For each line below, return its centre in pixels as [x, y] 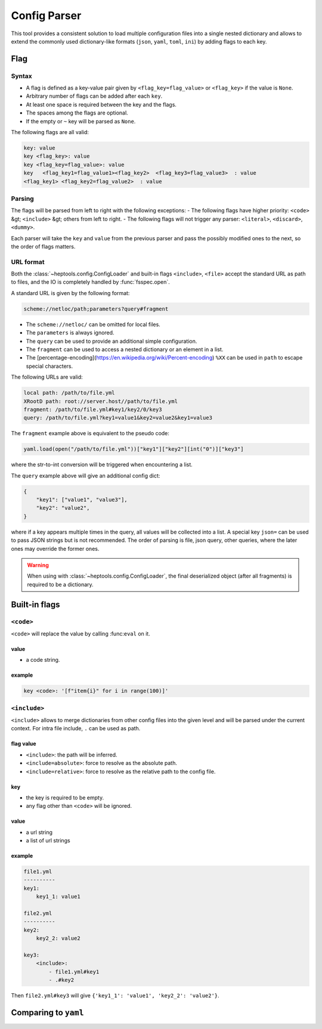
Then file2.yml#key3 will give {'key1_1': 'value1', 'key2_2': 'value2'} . [115, 996]
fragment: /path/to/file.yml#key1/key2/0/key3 [93, 409]
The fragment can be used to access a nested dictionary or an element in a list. [125, 349]
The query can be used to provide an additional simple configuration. [112, 341]
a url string [39, 832]
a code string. [43, 660]
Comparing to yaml [47, 1013]
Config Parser [46, 16]
